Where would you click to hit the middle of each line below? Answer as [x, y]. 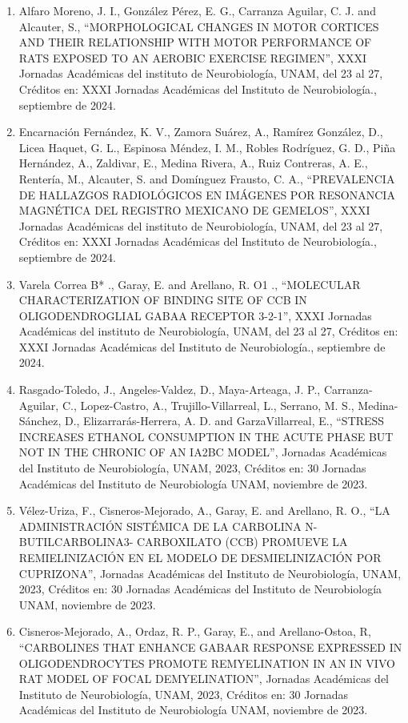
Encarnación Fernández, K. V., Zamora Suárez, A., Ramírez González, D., [201, 132]
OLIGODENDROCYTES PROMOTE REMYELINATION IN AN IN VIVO [207, 663]
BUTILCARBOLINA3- [76, 542]
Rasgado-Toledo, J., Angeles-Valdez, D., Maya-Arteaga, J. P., [170, 390]
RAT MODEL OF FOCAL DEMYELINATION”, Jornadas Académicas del [204, 679]
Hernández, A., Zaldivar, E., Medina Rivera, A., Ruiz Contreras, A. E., [193, 163]
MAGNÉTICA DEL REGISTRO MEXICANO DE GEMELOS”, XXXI [194, 210]
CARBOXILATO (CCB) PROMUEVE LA [242, 542]
